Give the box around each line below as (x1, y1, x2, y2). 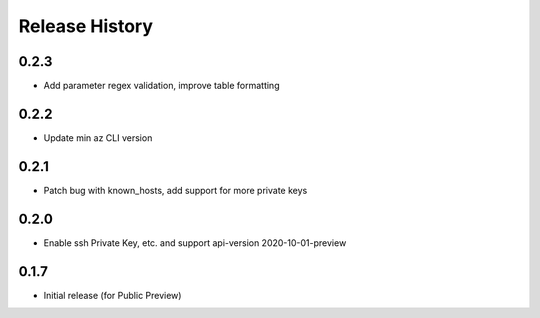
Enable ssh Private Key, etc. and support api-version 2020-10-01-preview (43, 236, 347, 249)
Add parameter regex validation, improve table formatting (43, 80, 280, 92)
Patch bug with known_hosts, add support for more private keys (43, 184, 308, 196)
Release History (18, 15, 154, 37)
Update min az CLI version (43, 131, 153, 144)
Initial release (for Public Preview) (43, 289, 182, 301)
